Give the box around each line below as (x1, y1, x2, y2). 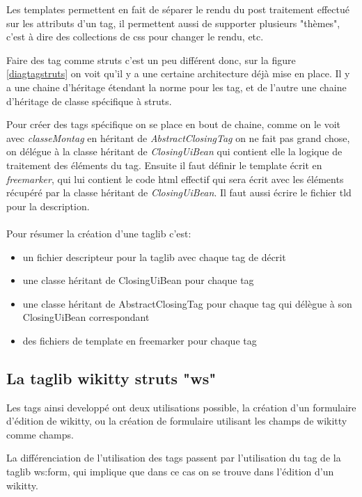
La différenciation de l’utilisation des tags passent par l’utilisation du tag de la (6, 450, 341, 465)
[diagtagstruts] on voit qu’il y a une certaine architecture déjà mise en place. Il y (6, 66, 350, 81)
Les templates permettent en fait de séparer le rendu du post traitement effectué (6, 2, 349, 16)
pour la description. (6, 198, 90, 213)
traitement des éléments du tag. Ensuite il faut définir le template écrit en (6, 157, 322, 172)
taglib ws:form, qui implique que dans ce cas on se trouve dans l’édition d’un (6, 464, 334, 479)
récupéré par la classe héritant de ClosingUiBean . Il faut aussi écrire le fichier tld (6, 185, 352, 200)
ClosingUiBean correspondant (22, 310, 150, 324)
